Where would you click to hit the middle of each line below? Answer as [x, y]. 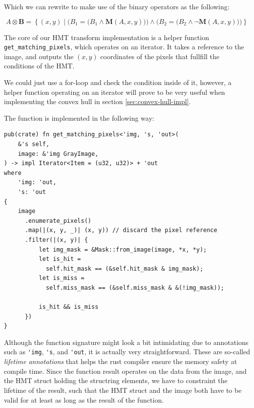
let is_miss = [62, 278]
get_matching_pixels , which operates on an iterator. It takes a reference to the [124, 47]
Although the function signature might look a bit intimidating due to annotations [126, 342]
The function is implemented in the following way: [79, 118]
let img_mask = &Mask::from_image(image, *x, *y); [123, 249]
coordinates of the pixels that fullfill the [160, 56]
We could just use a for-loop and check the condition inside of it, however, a [118, 82]
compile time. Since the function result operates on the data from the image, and [125, 371]
